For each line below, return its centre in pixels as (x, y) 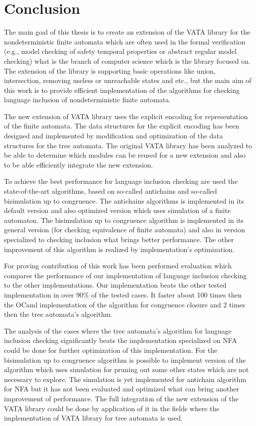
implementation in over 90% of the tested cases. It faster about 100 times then (123, 294)
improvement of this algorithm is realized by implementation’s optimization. (119, 249)
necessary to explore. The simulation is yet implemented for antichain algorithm (125, 379)
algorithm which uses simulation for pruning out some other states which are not (127, 369)
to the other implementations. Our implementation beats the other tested (115, 285)
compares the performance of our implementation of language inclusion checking (126, 275)
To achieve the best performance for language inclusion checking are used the (121, 181)
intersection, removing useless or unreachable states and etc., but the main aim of (128, 80)
